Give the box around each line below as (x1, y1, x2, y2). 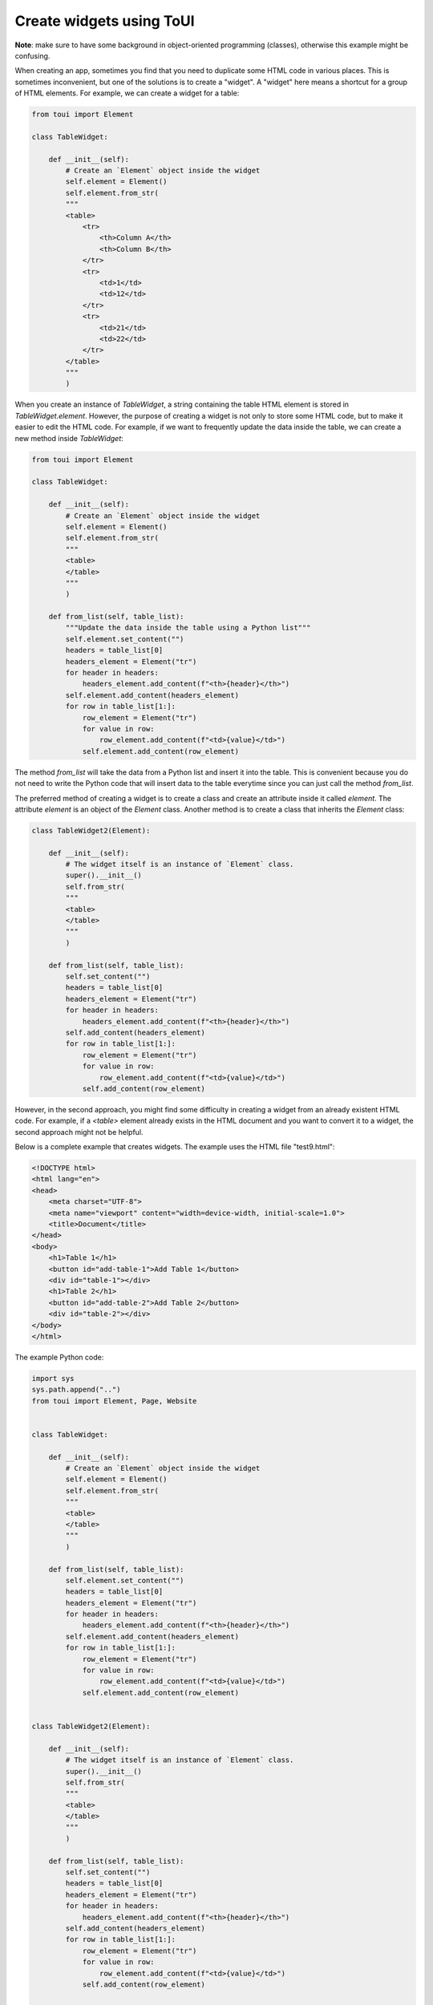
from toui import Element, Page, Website (31, 1396, 197, 1405)
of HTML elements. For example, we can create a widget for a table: (14, 88, 240, 98)
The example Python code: (14, 1352, 104, 1362)
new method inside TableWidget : (14, 433, 123, 443)
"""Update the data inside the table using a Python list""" (65, 623, 311, 633)
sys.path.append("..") (31, 1385, 121, 1395)
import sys (31, 1374, 75, 1383)
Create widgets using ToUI (14, 12, 196, 30)
